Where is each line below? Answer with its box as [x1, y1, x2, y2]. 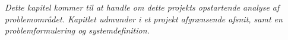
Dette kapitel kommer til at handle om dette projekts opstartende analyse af [5, 1, 280, 13]
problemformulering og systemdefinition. [5, 24, 150, 36]
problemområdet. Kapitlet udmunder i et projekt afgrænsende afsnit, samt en [5, 12, 283, 25]
